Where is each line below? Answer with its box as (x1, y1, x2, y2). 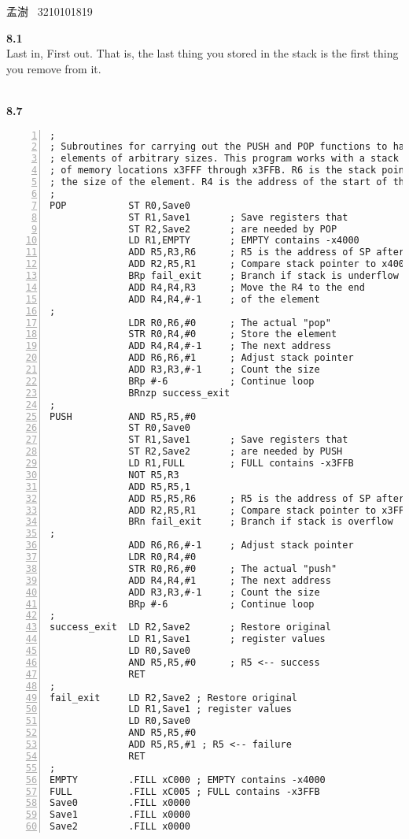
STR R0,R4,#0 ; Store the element (128, 329, 337, 340)
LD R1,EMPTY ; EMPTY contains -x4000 (128, 235, 359, 247)
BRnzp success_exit (128, 387, 230, 399)
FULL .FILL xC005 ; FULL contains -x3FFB (50, 785, 320, 797)
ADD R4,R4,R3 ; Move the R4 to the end (128, 281, 365, 293)
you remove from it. (6, 60, 101, 76)
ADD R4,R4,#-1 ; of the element (128, 293, 320, 305)
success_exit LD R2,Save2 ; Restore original (50, 622, 331, 633)
